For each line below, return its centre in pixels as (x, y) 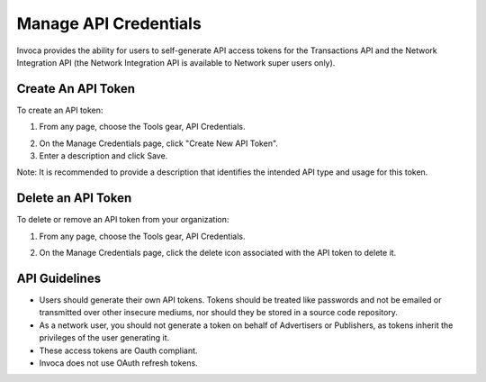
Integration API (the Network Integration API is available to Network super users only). (176, 62)
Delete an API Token (74, 198)
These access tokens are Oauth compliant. (118, 350)
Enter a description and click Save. (103, 156)
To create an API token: (60, 110)
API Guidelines (59, 278)
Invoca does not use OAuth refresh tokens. (118, 363)
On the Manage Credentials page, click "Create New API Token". (159, 143)
